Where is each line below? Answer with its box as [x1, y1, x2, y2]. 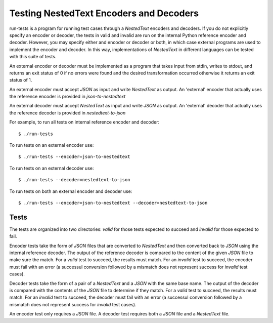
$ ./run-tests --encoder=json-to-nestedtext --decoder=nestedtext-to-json [18, 200, 208, 206]
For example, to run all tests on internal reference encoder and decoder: [9, 119, 160, 125]
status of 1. [9, 77, 32, 83]
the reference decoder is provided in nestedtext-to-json [9, 109, 126, 116]
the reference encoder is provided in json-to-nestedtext [9, 94, 126, 100]
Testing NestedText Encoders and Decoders [9, 8, 199, 19]
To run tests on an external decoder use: [9, 165, 94, 171]
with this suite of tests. [9, 54, 57, 60]
